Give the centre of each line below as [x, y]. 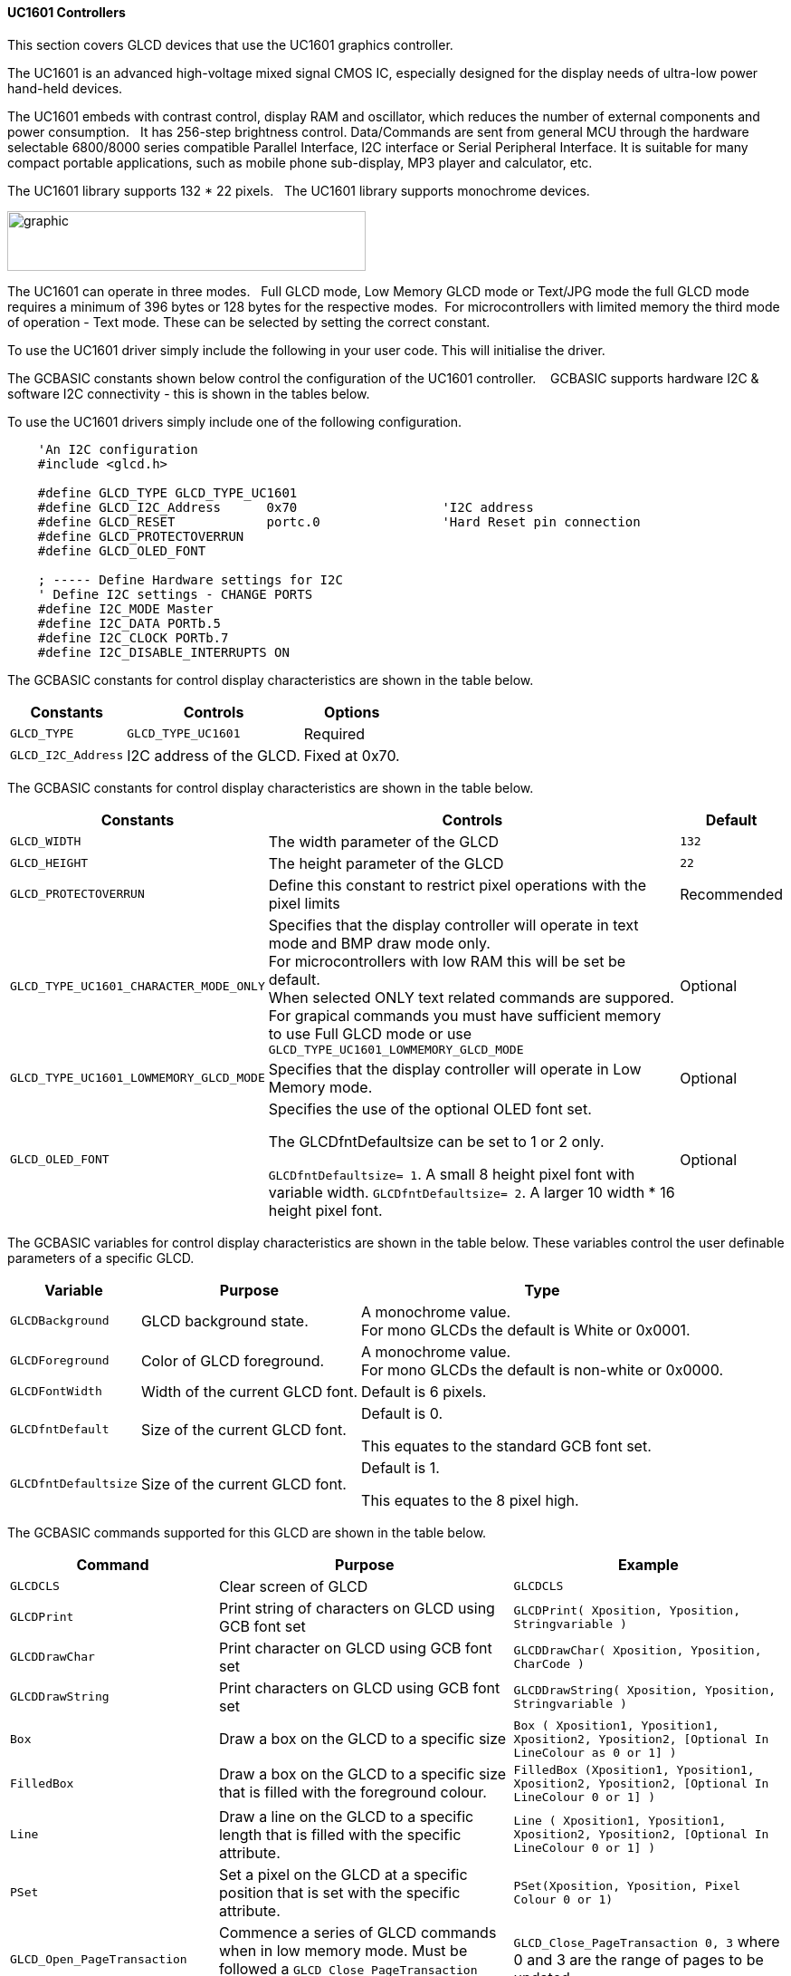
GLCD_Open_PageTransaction [99, 1960]
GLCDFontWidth [56, 1392]
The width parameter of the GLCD [384, 841]
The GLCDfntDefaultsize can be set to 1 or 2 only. [436, 1141]
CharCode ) [549, 1663]
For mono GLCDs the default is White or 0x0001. [526, 1330]
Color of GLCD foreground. [233, 1360]
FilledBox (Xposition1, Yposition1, [634, 1769]
